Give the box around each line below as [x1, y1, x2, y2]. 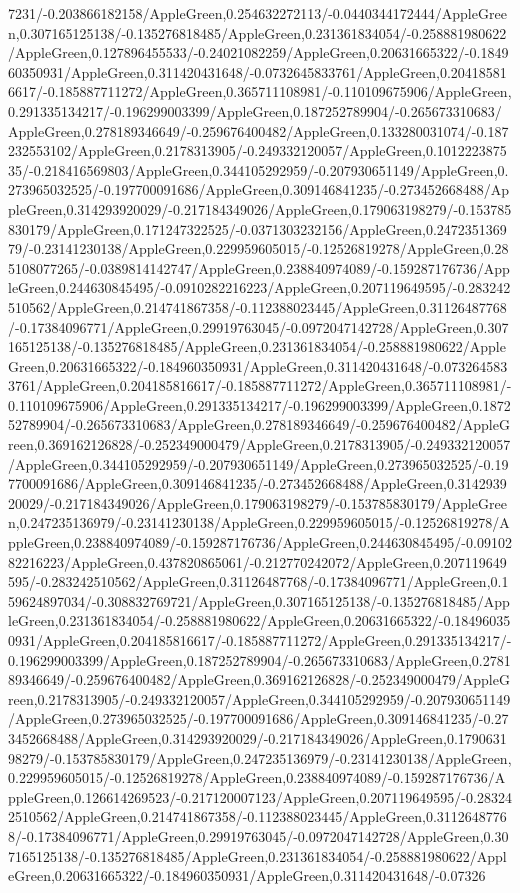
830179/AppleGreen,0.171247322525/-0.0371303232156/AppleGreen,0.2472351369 [8, 218, 507, 239]
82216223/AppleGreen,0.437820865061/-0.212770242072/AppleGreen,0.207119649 [8, 551, 507, 572]
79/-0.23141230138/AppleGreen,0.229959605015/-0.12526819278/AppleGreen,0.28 [8, 238, 509, 259]
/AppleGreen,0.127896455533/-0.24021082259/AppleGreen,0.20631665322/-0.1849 [8, 42, 509, 63]
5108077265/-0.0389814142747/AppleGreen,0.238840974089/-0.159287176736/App [8, 257, 510, 278]
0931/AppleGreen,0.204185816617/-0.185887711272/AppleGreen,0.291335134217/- [8, 630, 512, 650]
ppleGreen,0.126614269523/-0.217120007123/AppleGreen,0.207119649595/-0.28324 [8, 786, 512, 807]
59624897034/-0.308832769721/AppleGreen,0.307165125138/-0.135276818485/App [8, 590, 510, 611]
